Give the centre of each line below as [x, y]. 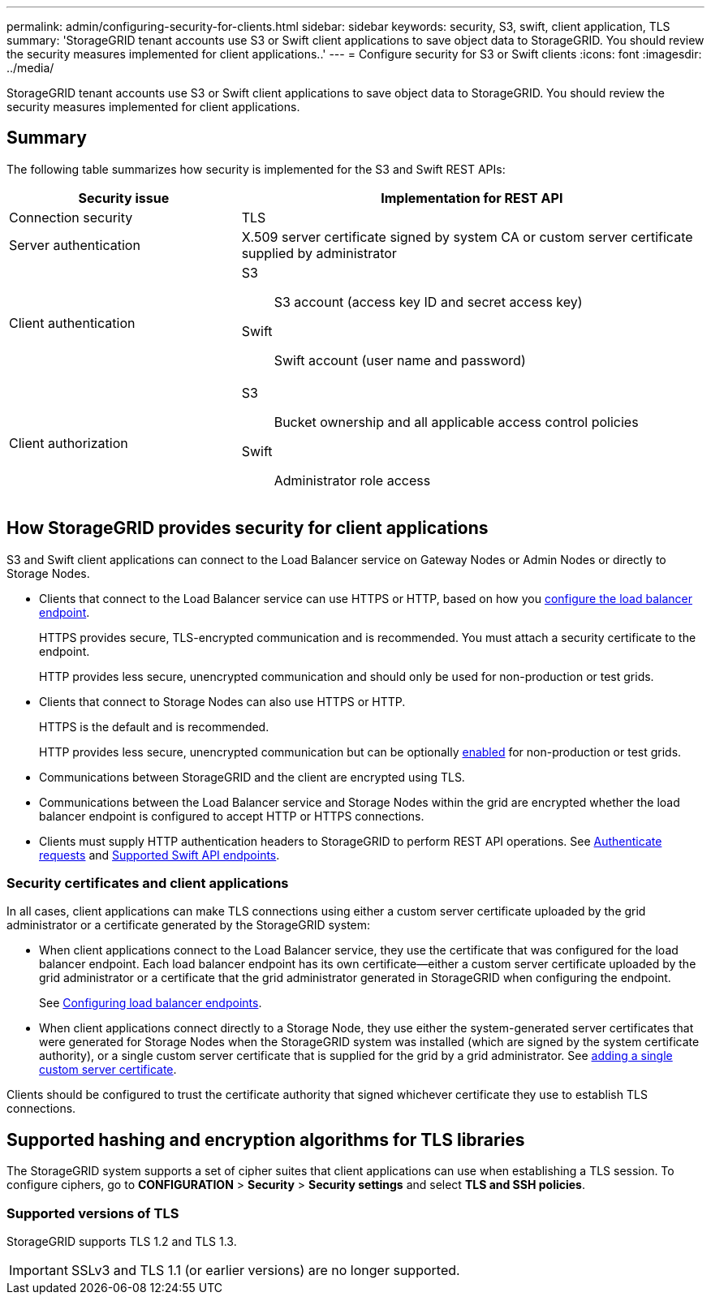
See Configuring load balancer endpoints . [151, 1003]
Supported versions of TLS [93, 1213]
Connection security [71, 217]
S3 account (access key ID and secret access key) [428, 302]
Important [39, 1271]
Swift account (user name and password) [400, 360]
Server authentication [75, 245]
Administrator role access [352, 480]
